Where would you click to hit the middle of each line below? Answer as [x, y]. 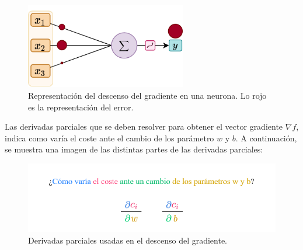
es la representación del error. [81, 107]
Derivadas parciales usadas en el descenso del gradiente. [128, 240]
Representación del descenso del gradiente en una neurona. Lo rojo [147, 95]
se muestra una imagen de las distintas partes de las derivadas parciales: [134, 149]
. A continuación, [266, 138]
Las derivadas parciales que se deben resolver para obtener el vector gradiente [144, 126]
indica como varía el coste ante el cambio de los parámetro [109, 138]
